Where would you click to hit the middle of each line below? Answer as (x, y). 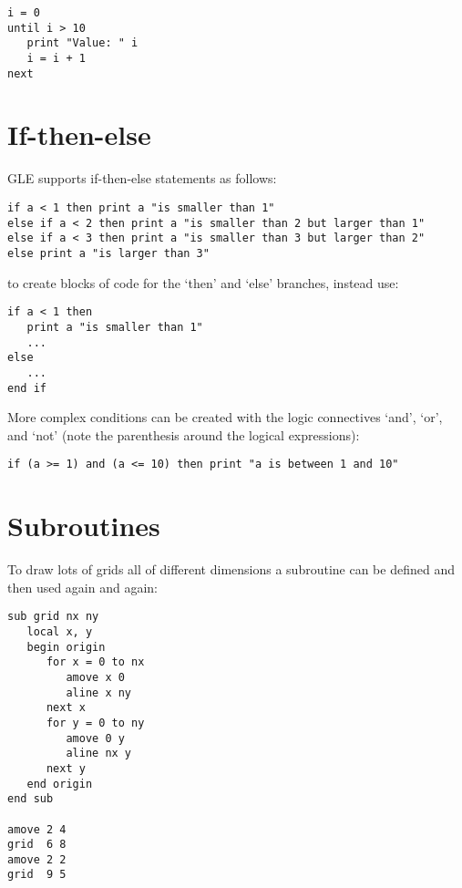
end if (27, 388)
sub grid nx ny (53, 617)
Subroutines (84, 526)
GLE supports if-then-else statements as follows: (142, 178)
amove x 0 (95, 677)
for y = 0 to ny (95, 723)
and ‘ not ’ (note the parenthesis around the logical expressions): (184, 434)
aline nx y (99, 754)
